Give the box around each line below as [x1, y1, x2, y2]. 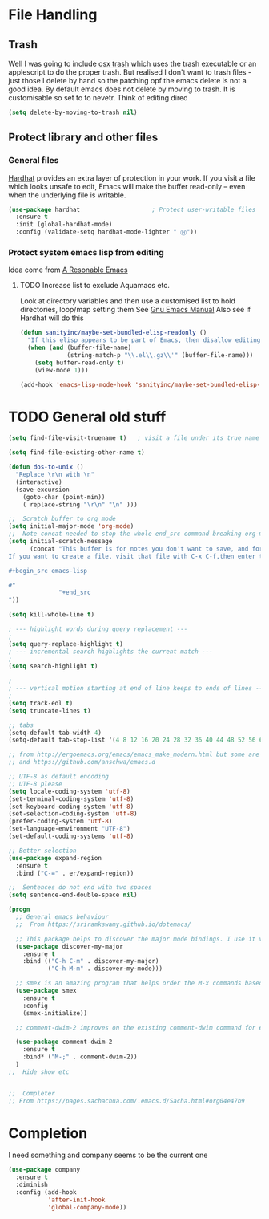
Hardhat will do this [19, 313, 84, 323]
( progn [8, 905, 30, 914]
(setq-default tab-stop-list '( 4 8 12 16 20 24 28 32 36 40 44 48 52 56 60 [8, 736, 267, 744]
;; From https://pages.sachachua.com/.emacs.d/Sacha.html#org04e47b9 [8, 1097, 246, 1105]
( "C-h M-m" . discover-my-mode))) [47, 965, 163, 973]
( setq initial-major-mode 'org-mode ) [8, 522, 134, 530]
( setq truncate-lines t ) [8, 706, 91, 715]
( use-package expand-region [8, 854, 102, 862]
